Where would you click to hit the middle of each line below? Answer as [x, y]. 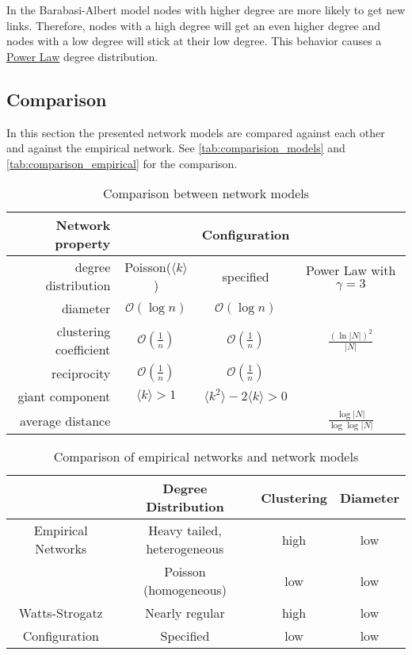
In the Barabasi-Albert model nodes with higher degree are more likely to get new [206, 10]
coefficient [83, 350]
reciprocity [81, 373]
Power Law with [351, 270]
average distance [65, 420]
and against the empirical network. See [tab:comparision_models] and [176, 148]
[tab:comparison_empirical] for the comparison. [122, 163]
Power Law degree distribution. [82, 56]
